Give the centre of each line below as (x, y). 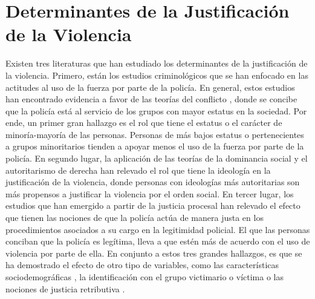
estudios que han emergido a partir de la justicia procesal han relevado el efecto (153, 205)
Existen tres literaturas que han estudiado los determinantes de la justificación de (157, 63)
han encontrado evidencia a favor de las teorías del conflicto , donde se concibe (151, 99)
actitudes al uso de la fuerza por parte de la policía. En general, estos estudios (150, 87)
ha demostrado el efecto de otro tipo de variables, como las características (142, 265)
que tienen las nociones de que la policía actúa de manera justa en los (135, 218)
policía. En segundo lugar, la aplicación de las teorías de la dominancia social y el (157, 158)
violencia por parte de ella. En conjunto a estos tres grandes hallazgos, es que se (154, 253)
